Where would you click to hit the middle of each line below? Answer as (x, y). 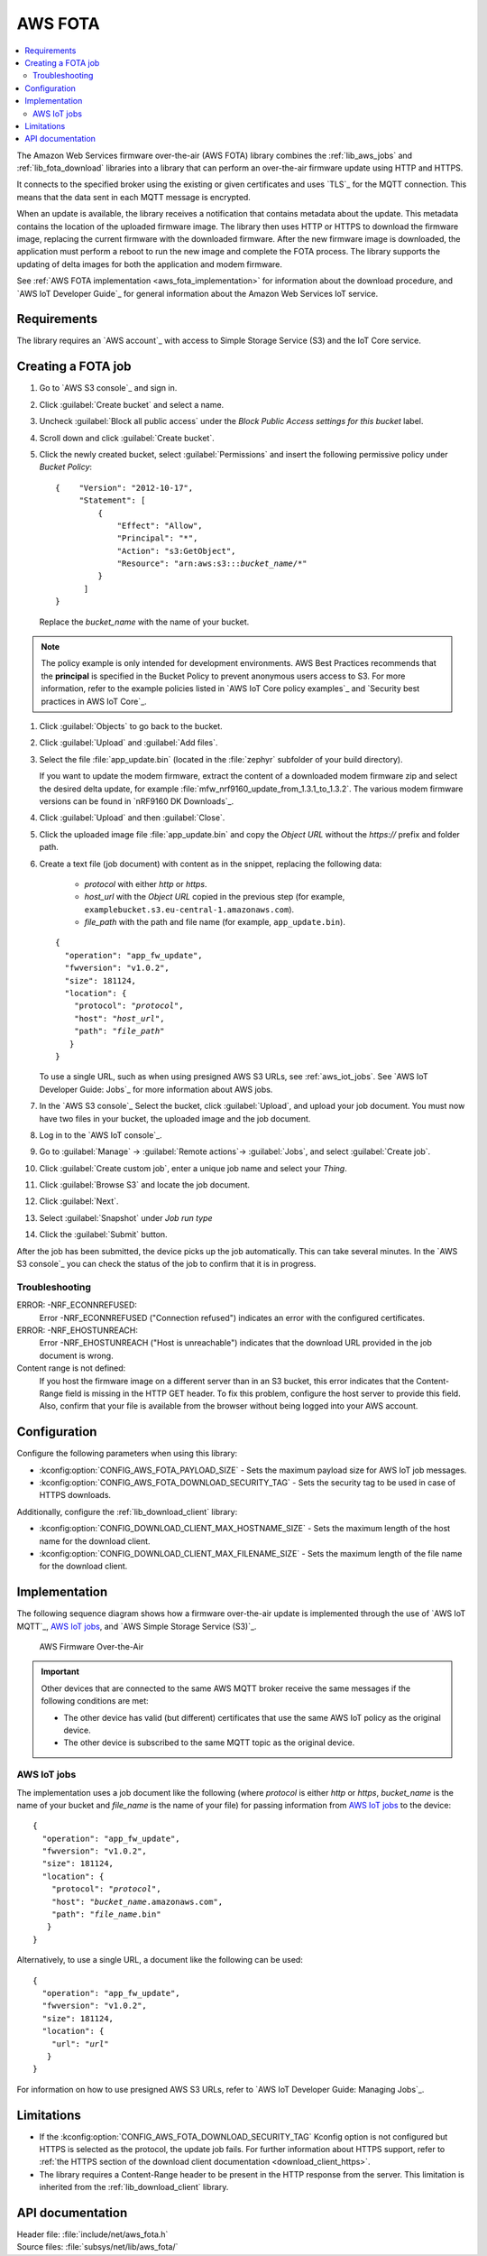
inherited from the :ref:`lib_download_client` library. (134, 2187)
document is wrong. (76, 1355)
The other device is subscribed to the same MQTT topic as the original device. (209, 1743)
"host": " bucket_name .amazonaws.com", (137, 1901)
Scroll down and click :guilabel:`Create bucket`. (127, 438)
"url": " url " (80, 2043)
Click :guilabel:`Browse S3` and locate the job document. (144, 1185)
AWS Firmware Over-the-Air (92, 1647)
